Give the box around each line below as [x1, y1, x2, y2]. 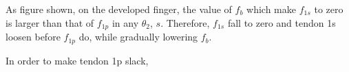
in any [112, 15, 139, 29]
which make [246, 2, 296, 16]
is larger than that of [6, 15, 94, 29]
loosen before [6, 29, 61, 44]
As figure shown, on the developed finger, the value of [6, 2, 232, 16]
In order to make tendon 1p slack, [6, 53, 149, 67]
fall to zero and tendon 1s [227, 15, 336, 29]
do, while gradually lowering [78, 29, 198, 44]
